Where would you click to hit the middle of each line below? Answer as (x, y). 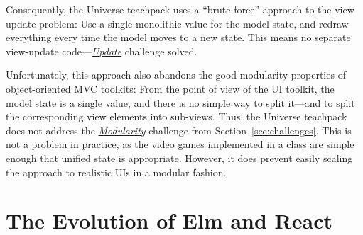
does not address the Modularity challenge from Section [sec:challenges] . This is (179, 130)
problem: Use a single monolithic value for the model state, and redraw (194, 23)
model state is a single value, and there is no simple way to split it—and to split (180, 102)
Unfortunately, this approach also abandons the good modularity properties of (176, 75)
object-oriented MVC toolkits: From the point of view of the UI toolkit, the (170, 88)
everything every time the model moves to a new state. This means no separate (178, 37)
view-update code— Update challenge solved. (102, 51)
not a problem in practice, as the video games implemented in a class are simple (180, 144)
